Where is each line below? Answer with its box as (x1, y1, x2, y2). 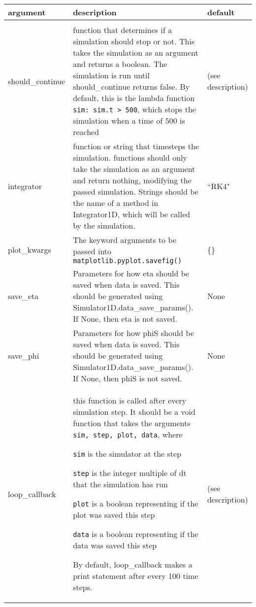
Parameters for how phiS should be (73, 327, 194, 338)
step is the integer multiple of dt (73, 467, 187, 478)
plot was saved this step (73, 509, 155, 520)
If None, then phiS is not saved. (73, 372, 182, 384)
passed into (73, 245, 112, 257)
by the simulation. (73, 220, 135, 231)
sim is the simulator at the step (73, 448, 182, 459)
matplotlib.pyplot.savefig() (73, 257, 182, 265)
